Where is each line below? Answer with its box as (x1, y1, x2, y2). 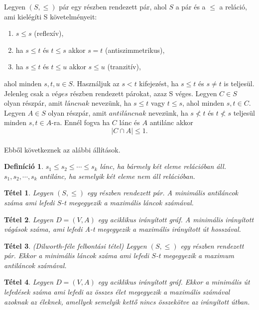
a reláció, (219, 1, 247, 11)
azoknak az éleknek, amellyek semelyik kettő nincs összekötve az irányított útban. (4, 296, 250, 307)
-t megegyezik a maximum (155, 250, 234, 261)
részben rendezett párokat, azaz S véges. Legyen (70, 88, 217, 98)
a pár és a (175, 1, 206, 11)
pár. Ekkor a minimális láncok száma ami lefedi (4, 250, 149, 261)
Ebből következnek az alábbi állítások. (4, 144, 121, 155)
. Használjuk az (72, 78, 120, 88)
